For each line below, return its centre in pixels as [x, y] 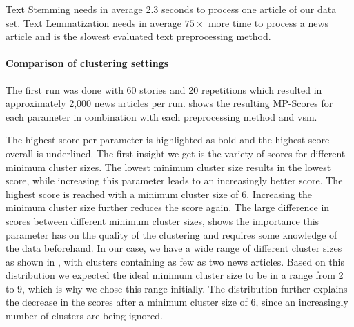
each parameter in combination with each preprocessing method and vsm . [161, 116]
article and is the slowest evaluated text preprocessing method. [138, 36]
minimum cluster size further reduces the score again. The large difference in [168, 207]
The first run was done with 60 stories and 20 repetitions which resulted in [164, 89]
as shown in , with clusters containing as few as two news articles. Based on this [175, 261]
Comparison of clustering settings [87, 63]
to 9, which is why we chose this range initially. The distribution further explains [177, 288]
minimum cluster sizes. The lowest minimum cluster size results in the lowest [168, 167]
